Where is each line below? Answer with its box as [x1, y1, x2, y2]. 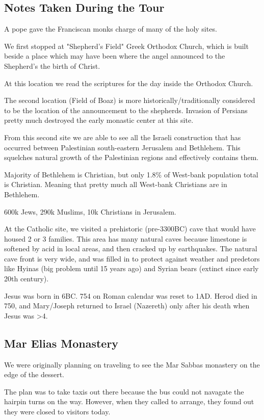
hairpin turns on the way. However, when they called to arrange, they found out [4, 396, 254, 407]
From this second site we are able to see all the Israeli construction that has [4, 132, 241, 142]
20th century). [4, 273, 49, 284]
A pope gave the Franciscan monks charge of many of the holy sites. [4, 23, 217, 34]
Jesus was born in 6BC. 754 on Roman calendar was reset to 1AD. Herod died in [4, 290, 257, 301]
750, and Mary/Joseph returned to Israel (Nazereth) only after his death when [4, 300, 250, 311]
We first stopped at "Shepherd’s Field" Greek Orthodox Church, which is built [4, 40, 249, 51]
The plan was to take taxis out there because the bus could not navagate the [4, 386, 244, 397]
